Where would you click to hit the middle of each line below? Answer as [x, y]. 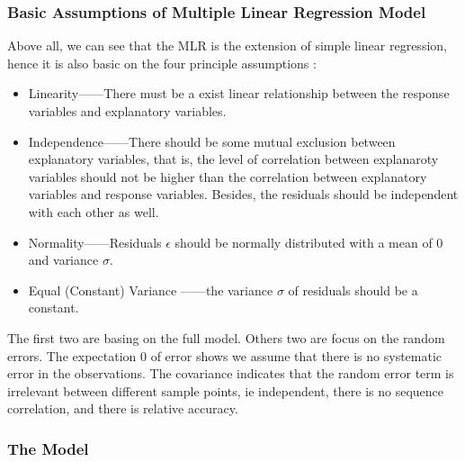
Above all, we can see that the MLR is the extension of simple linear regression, [227, 45]
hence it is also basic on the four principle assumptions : [162, 63]
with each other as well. [94, 211]
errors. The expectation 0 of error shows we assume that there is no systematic [225, 355]
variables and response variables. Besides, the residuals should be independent [243, 194]
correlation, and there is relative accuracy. [123, 408]
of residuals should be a [353, 290]
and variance [63, 260]
